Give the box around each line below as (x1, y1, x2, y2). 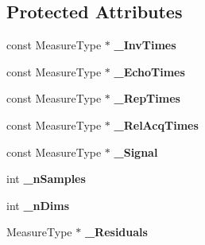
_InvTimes (114, 37, 176, 53)
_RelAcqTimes (114, 116, 199, 133)
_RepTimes (114, 90, 180, 107)
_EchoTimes (114, 63, 185, 80)
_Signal (114, 143, 158, 160)
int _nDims (6, 196, 70, 213)
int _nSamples (6, 170, 86, 187)
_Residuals (84, 224, 148, 240)
